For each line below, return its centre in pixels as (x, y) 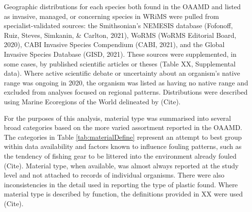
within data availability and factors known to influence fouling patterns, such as (123, 146)
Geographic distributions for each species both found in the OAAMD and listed (122, 6)
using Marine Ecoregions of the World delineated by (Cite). (92, 101)
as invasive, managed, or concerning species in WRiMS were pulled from (111, 16)
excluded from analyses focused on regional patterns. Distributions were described (126, 92)
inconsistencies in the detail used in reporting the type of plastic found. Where (121, 184)
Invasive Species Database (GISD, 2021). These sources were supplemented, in (120, 54)
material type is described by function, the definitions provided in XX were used (124, 194)
